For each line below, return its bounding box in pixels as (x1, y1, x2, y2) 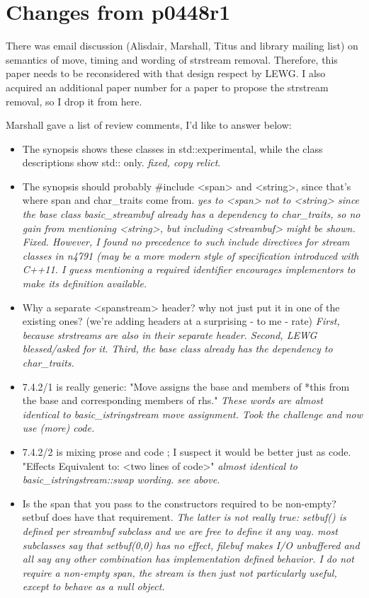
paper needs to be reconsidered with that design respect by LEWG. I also (6, 66, 326, 81)
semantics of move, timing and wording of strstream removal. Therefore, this (6, 52, 338, 67)
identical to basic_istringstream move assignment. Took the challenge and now (22, 406, 363, 421)
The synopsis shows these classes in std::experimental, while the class (22, 141, 323, 156)
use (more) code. (22, 420, 95, 435)
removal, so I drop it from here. (6, 93, 142, 108)
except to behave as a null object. (22, 579, 165, 594)
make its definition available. (22, 276, 147, 291)
